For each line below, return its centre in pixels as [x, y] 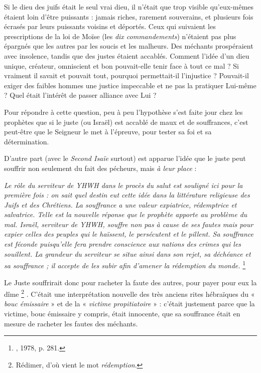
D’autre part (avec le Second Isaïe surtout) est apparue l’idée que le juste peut [125, 158]
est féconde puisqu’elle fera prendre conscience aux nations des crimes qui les [123, 244]
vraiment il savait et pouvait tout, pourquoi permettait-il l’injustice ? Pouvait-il [126, 75]
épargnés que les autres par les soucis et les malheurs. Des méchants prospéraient [129, 46]
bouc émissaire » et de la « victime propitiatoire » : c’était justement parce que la [129, 304]
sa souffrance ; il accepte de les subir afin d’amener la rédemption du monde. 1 [125, 264]
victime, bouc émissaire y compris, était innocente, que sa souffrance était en [122, 313]
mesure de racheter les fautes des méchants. [71, 323]
